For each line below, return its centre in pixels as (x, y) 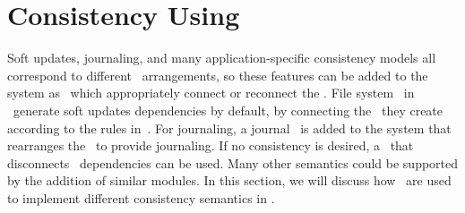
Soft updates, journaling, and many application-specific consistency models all (222, 58)
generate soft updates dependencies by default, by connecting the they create (228, 110)
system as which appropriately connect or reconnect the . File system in (211, 93)
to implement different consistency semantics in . (141, 197)
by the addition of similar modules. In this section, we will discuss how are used (229, 180)
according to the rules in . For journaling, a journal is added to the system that (229, 128)
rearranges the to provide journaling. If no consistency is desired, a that (211, 145)
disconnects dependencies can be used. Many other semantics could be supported (233, 162)
